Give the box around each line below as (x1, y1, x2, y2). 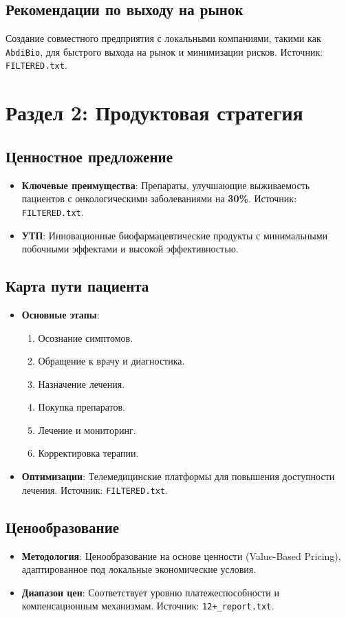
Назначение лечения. (38, 376, 125, 391)
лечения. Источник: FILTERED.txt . (21, 482, 168, 497)
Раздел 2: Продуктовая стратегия (6, 98, 303, 127)
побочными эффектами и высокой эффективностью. (21, 241, 239, 256)
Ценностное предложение (6, 145, 173, 166)
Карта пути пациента (6, 275, 149, 296)
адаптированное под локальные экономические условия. (21, 562, 257, 576)
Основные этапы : (21, 307, 100, 321)
